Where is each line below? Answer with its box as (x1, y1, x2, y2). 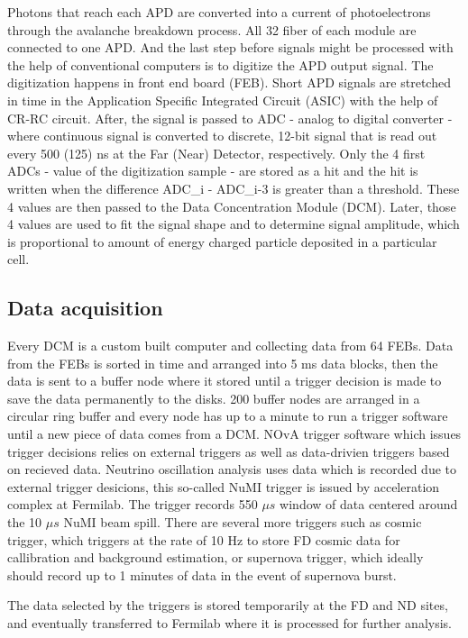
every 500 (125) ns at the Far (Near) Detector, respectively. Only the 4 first (7, 143, 426, 162)
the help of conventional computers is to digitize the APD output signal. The (7, 55, 434, 74)
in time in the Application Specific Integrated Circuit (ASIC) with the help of (7, 90, 438, 109)
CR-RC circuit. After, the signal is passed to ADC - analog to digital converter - (7, 108, 453, 127)
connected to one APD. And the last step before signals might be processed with (7, 38, 454, 57)
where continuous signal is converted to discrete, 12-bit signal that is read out (7, 126, 437, 145)
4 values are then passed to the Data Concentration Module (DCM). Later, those (7, 196, 456, 215)
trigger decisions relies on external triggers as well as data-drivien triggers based (7, 442, 450, 460)
